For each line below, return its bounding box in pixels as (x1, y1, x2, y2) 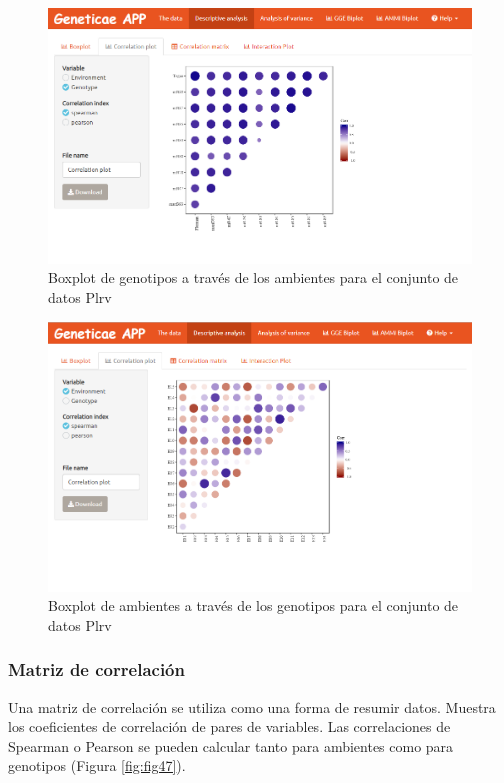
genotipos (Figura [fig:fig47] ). (8, 755, 186, 776)
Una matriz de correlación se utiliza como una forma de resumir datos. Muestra (8, 696, 496, 717)
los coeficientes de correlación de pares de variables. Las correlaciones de (8, 716, 451, 737)
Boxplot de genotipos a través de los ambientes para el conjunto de (48, 267, 459, 288)
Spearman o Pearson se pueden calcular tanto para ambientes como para (8, 735, 454, 756)
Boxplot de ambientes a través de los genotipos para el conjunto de (48, 595, 459, 616)
